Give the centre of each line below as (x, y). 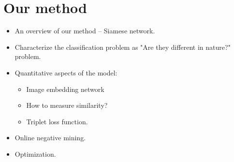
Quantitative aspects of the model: (66, 72)
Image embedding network (65, 89)
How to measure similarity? (67, 105)
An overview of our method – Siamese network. (85, 31)
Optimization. (35, 154)
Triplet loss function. (57, 121)
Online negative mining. (50, 138)
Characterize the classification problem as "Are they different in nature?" (123, 47)
